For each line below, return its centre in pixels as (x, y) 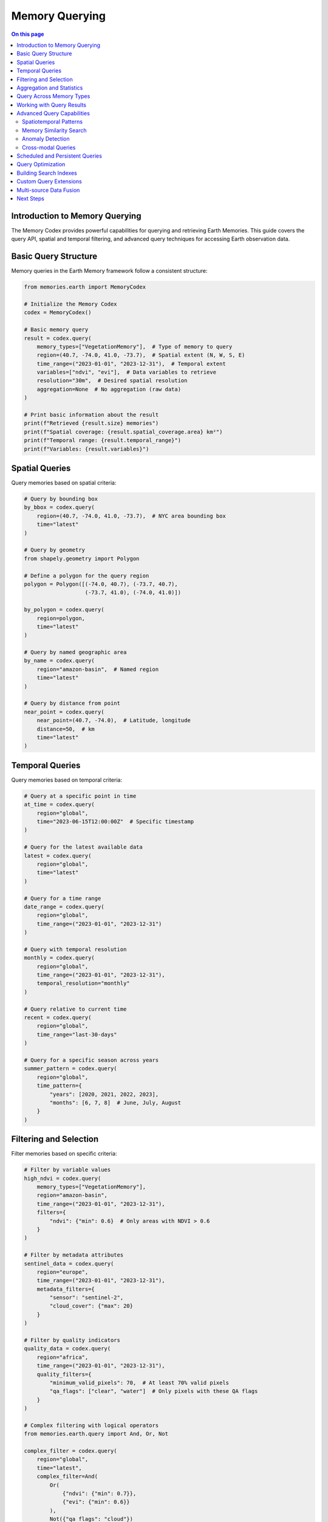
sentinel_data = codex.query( (69, 1264)
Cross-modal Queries (49, 147)
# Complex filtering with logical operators (91, 1425)
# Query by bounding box (61, 499)
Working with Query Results (51, 105)
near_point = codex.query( (64, 712)
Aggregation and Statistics (50, 88)
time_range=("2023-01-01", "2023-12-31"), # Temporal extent (131, 363)
